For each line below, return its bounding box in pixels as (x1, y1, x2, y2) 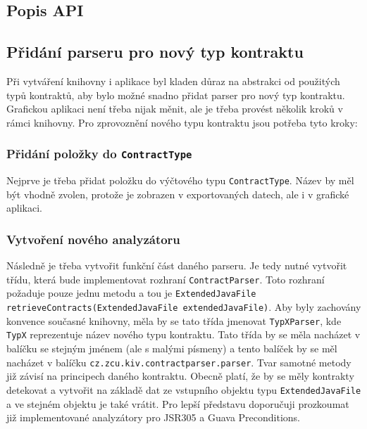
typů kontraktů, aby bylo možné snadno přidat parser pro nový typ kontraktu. (6, 87, 345, 102)
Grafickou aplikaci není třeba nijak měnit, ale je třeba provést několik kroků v (6, 101, 343, 116)
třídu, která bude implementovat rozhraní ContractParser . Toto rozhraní (6, 271, 325, 286)
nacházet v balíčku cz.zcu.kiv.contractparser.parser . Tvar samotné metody (6, 354, 352, 369)
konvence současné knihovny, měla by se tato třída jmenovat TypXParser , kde (6, 313, 342, 328)
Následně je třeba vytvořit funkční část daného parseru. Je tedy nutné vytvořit (6, 258, 347, 273)
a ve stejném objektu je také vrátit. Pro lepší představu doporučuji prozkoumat (6, 396, 349, 411)
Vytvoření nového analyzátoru (6, 230, 180, 248)
